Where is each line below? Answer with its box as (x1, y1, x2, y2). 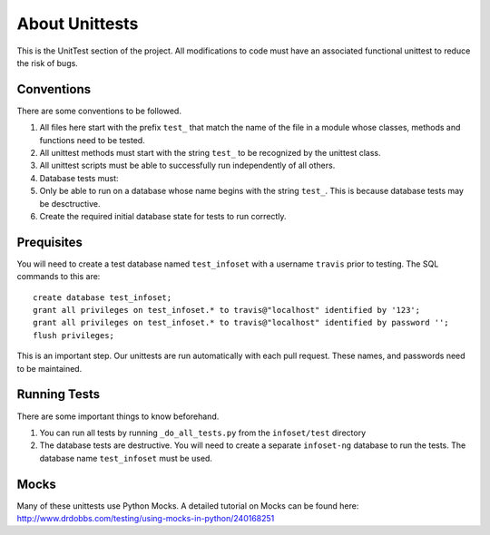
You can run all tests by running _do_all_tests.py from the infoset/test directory (39, 427, 367, 438)
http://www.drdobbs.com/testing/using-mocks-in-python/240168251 (16, 512, 275, 523)
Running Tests (16, 386, 100, 403)
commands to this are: (16, 271, 101, 282)
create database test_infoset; (33, 292, 172, 303)
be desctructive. (39, 198, 101, 209)
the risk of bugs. (16, 57, 79, 68)
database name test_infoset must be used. (39, 452, 213, 463)
